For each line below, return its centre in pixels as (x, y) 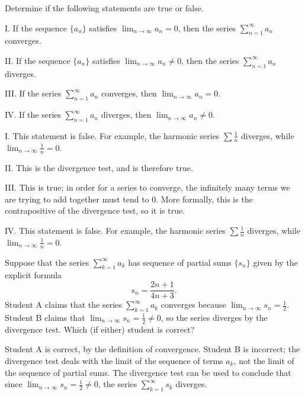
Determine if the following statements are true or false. (104, 8)
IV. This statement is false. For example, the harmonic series (115, 230)
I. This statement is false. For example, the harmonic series (112, 135)
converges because (193, 305)
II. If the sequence (38, 60)
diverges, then (126, 115)
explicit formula (33, 275)
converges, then (129, 93)
